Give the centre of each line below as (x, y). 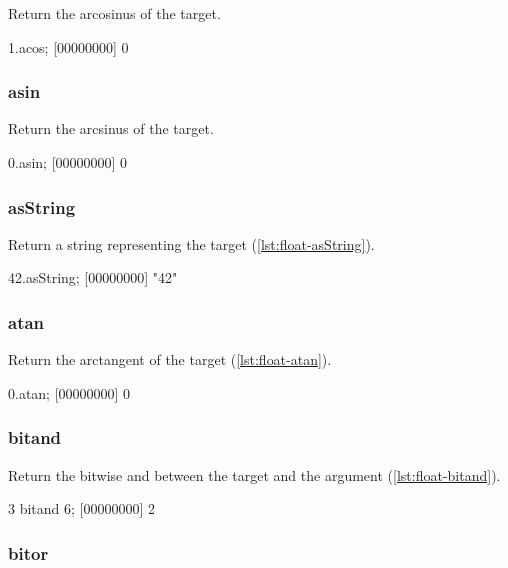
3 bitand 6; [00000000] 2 (82, 508)
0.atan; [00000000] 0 (69, 392)
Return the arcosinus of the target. (114, 13)
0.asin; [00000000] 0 (68, 162)
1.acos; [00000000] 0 (68, 46)
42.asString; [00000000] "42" (93, 277)
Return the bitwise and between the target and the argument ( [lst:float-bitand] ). (254, 474)
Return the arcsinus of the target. (111, 128)
